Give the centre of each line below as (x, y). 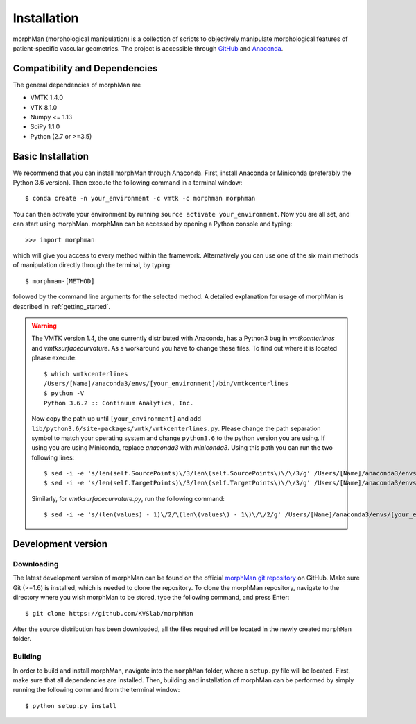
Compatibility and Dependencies (85, 68)
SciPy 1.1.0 (45, 127)
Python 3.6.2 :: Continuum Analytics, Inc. (119, 403)
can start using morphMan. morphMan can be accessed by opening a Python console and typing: (153, 224)
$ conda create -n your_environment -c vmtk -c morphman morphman (140, 199)
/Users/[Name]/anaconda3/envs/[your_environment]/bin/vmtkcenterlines (166, 383)
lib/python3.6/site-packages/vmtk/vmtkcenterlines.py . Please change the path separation (176, 428)
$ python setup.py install (71, 706)
